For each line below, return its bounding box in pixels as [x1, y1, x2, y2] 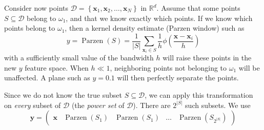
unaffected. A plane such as [4, 72, 90, 83]
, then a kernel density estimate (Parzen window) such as [65, 23, 245, 33]
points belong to [4, 23, 55, 33]
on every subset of [4, 99, 61, 110]
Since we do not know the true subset [4, 90, 123, 100]
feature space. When [25, 62, 89, 73]
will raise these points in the [163, 52, 252, 63]
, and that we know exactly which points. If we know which [66, 12, 253, 23]
